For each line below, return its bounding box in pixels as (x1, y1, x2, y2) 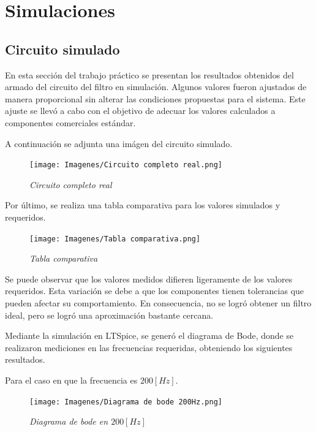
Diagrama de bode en (29, 415, 108, 428)
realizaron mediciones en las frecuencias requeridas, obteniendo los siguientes (5, 341, 293, 354)
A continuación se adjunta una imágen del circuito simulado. (5, 137, 233, 150)
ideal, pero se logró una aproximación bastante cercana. (5, 308, 214, 321)
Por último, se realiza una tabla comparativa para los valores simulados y (5, 199, 280, 211)
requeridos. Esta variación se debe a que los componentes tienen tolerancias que (5, 284, 304, 297)
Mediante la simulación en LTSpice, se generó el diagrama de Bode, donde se (5, 329, 294, 342)
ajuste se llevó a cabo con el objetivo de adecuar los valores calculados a (5, 104, 276, 117)
